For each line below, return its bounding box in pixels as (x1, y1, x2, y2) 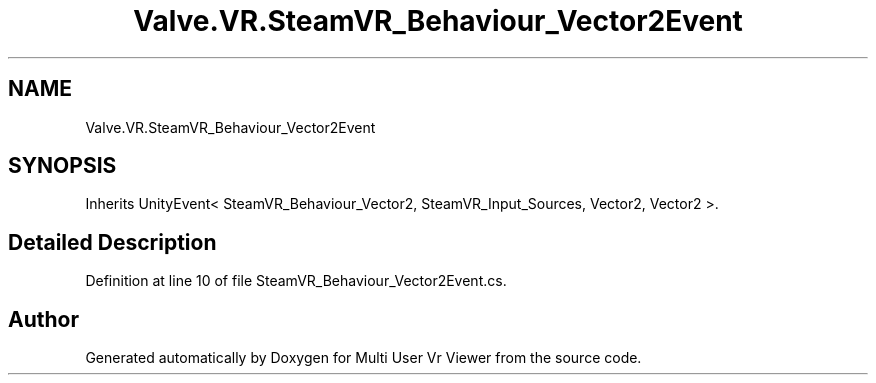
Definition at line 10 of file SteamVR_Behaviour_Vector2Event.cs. (85, 272, 507, 290)
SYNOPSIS (8, 153, 117, 179)
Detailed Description (8, 229, 217, 255)
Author (8, 306, 79, 332)
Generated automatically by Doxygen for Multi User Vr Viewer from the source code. (85, 349, 642, 367)
